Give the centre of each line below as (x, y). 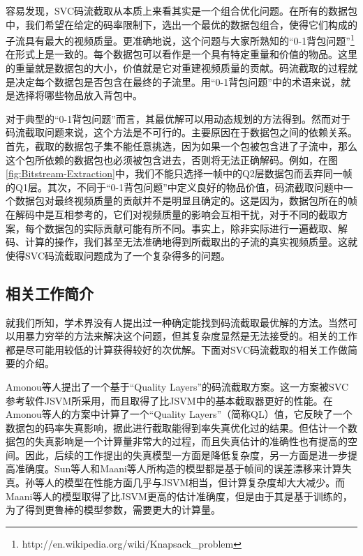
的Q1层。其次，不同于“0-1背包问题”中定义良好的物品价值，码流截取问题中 (175, 187)
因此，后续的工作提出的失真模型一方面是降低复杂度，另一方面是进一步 (186, 454)
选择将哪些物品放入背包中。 (79, 95)
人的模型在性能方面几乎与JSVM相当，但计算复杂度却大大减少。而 (195, 482)
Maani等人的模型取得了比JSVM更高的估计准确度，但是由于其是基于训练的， (179, 496)
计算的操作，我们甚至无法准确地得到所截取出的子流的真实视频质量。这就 (191, 242)
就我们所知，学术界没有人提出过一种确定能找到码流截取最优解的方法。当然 (177, 322)
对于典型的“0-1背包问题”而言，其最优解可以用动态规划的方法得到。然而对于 (178, 118)
